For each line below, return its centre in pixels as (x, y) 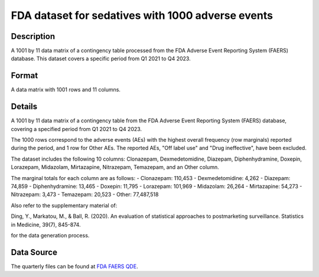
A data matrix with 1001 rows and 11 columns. (66, 90)
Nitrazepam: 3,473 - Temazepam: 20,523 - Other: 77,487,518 (85, 194)
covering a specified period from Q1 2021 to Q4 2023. (76, 129)
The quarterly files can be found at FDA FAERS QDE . (74, 266)
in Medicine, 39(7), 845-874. (46, 224)
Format (25, 76)
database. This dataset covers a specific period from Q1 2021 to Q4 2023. (101, 58)
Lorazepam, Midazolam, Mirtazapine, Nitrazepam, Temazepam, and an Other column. (115, 167)
